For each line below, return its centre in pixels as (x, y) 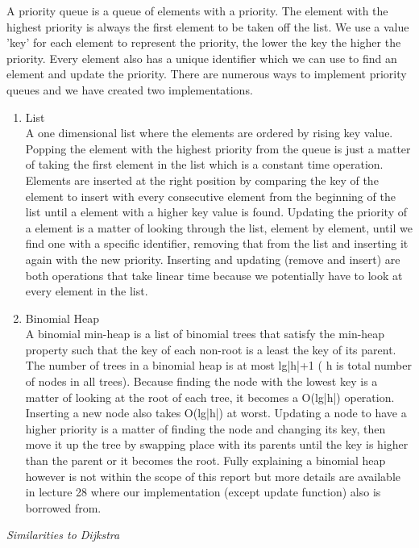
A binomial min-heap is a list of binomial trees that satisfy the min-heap (205, 334)
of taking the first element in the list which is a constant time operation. (204, 164)
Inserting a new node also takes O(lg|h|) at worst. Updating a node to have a (216, 413)
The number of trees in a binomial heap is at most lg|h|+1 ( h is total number (218, 365)
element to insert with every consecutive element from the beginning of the (210, 196)
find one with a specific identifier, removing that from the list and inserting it (217, 243)
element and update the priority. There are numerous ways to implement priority (207, 74)
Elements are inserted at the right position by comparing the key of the (202, 180)
